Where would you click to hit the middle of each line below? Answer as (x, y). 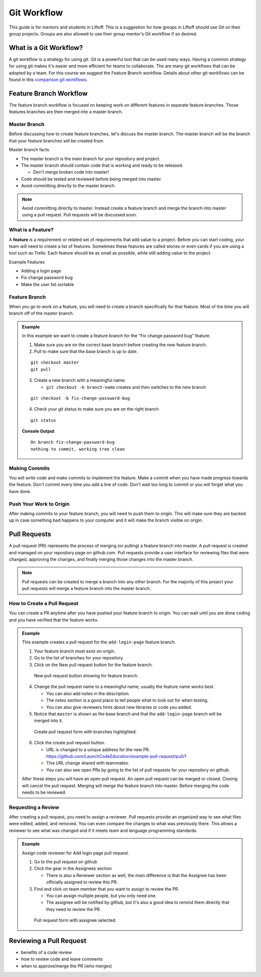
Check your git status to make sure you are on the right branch (96, 409)
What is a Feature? (31, 230)
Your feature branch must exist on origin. (75, 651)
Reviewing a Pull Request (48, 941)
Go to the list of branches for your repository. (79, 658)
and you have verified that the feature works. (54, 620)
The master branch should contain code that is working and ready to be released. (102, 165)
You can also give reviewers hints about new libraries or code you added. (119, 707)
